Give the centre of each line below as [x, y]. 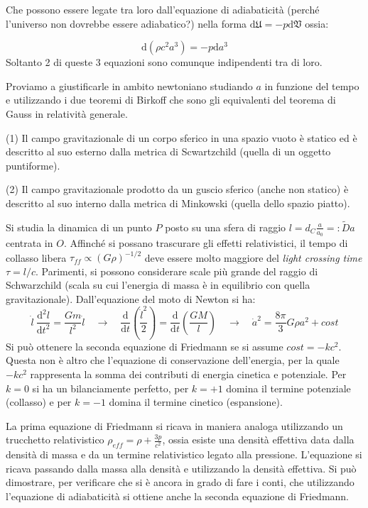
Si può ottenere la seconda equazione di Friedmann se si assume [145, 346]
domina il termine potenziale [288, 388]
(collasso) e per [39, 402]
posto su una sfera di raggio [226, 227]
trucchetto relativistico [55, 440]
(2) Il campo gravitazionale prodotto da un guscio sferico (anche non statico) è [177, 189]
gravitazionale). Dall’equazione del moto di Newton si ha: [131, 298]
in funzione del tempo [312, 85]
